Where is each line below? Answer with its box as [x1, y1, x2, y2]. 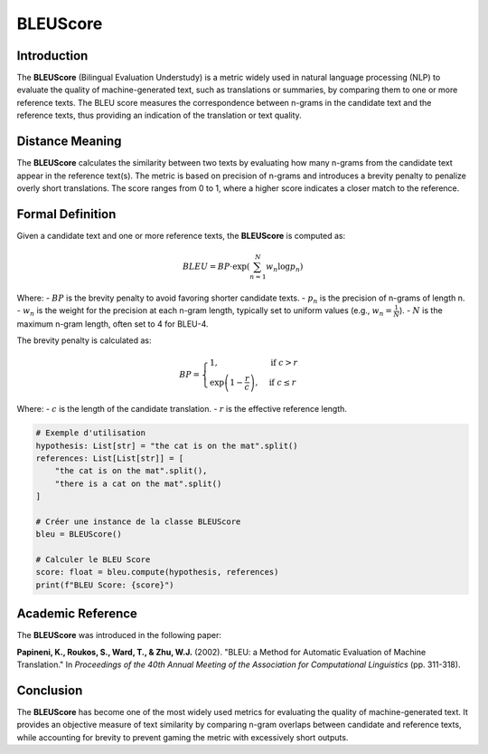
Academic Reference [16, 606, 137, 622]
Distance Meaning [16, 134, 122, 149]
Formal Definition [16, 206, 117, 222]
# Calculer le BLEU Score [35, 555, 151, 565]
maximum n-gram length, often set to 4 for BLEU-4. [16, 318, 209, 329]
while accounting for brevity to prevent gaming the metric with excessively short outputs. [16, 731, 349, 742]
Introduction [16, 48, 89, 63]
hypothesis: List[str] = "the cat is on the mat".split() [35, 440, 298, 451]
